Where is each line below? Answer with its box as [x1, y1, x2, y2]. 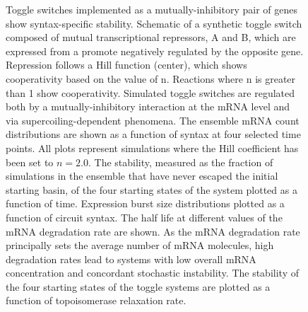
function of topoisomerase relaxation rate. [6, 293, 186, 308]
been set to [6, 154, 54, 169]
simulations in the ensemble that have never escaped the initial [6, 168, 278, 183]
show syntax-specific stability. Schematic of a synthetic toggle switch [6, 16, 302, 30]
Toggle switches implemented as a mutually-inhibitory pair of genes [6, 2, 297, 16]
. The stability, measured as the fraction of [88, 154, 273, 169]
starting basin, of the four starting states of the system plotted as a [6, 182, 297, 197]
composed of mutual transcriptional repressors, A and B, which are [6, 30, 296, 45]
